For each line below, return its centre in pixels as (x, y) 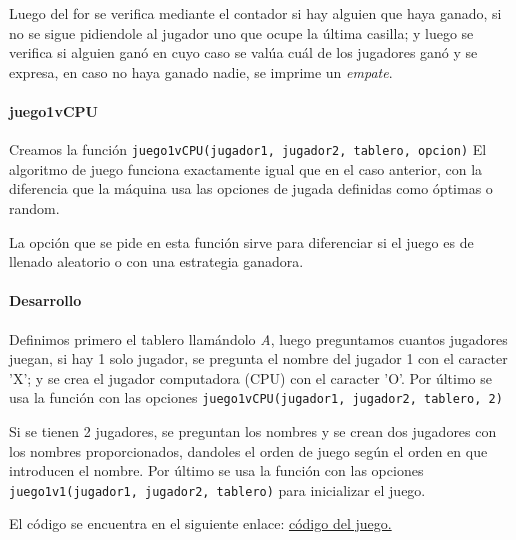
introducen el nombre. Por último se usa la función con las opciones (216, 470)
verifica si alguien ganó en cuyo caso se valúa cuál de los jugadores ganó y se (243, 52)
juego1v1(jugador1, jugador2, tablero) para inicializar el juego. (217, 489)
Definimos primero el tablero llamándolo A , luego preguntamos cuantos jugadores (258, 338)
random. (34, 208)
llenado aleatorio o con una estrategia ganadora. (156, 261)
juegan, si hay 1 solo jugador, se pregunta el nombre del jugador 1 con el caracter (258, 358)
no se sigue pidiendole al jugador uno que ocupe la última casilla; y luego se (241, 32)
